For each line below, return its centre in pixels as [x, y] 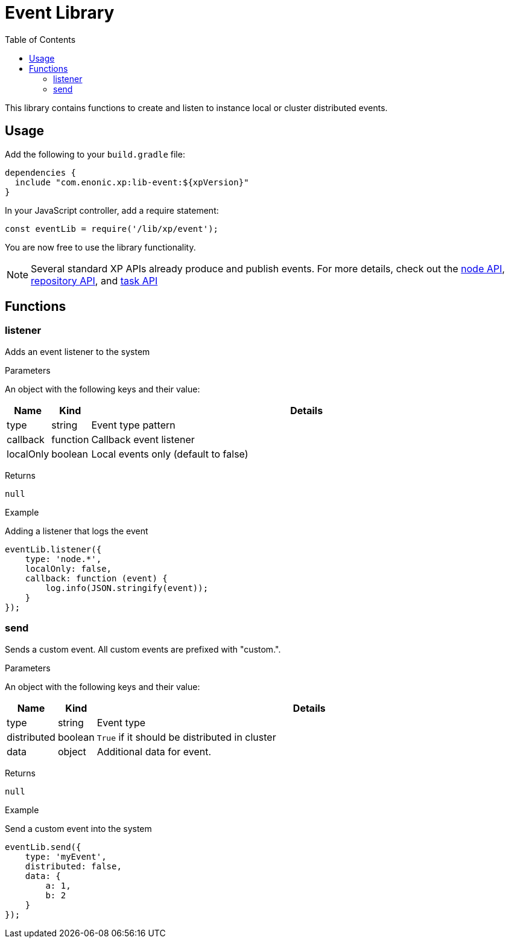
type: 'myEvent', [66, 856]
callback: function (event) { [96, 578]
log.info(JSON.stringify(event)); [127, 588]
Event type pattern [133, 425]
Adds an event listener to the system [77, 351]
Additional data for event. [154, 751]
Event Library [60, 13]
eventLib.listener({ [53, 549]
